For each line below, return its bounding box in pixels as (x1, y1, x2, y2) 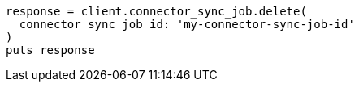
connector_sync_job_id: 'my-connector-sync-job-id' (19, 18, 355, 31)
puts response (6, 44, 95, 57)
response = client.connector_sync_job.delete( (6, 5, 307, 18)
